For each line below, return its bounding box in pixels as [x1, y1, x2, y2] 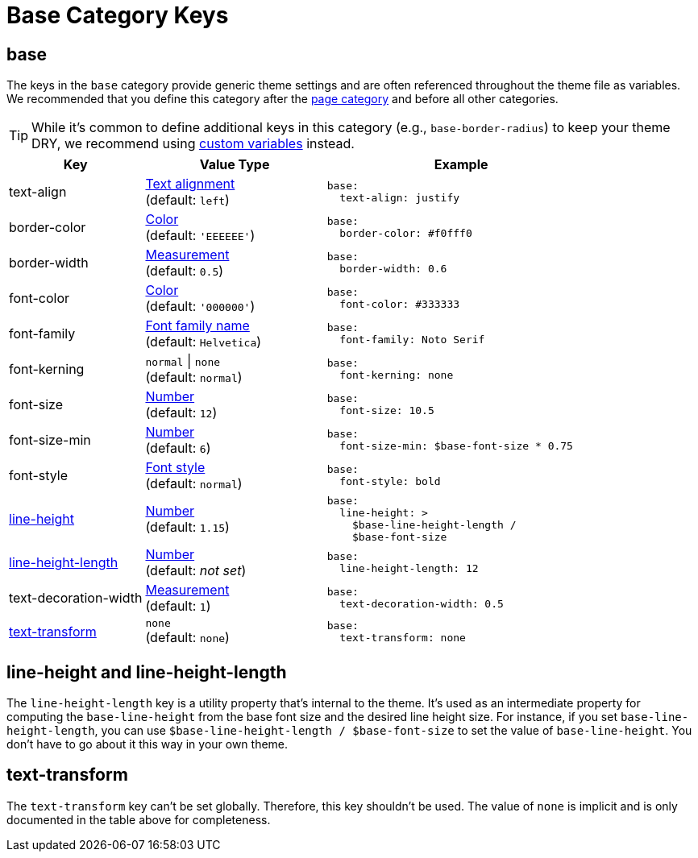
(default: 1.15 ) [145, 519, 230, 536]
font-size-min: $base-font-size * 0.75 [339, 440, 573, 453]
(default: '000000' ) [145, 298, 256, 315]
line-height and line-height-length [6, 661, 287, 682]
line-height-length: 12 [339, 562, 479, 575]
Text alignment [145, 176, 235, 193]
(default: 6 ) [145, 440, 211, 457]
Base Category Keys [6, 2, 229, 29]
